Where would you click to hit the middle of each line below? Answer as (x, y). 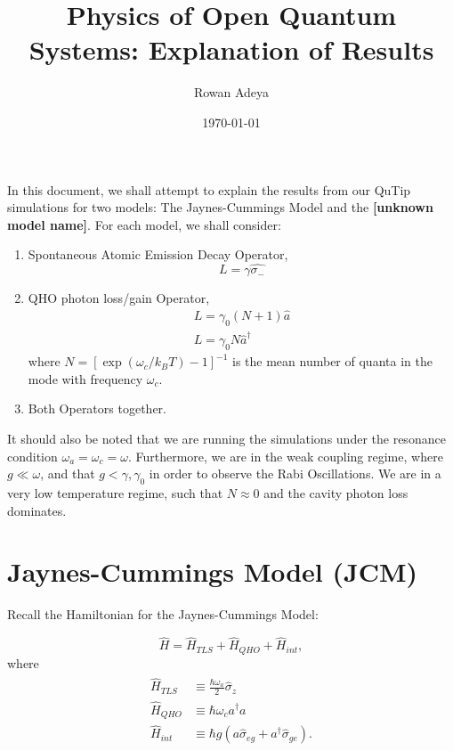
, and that (68, 473)
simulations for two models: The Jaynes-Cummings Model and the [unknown (220, 207)
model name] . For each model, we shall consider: (144, 224)
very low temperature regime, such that (115, 493)
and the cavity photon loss (336, 493)
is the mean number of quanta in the (332, 361)
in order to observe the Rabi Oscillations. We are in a (295, 473)
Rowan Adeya (231, 92)
